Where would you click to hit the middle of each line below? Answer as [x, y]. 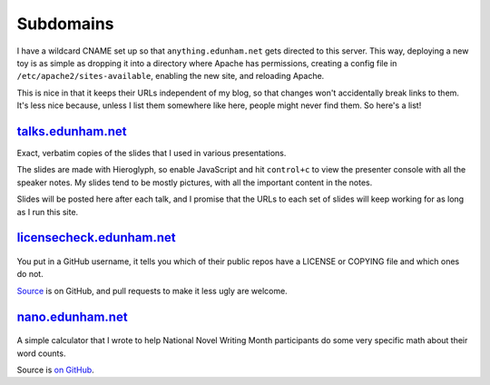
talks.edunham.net [72, 131]
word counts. [41, 353]
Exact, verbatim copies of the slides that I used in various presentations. [152, 153]
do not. [30, 274]
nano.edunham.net [72, 316]
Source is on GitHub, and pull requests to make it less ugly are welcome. [152, 291]
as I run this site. [48, 212]
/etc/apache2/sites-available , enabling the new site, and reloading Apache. [171, 76]
